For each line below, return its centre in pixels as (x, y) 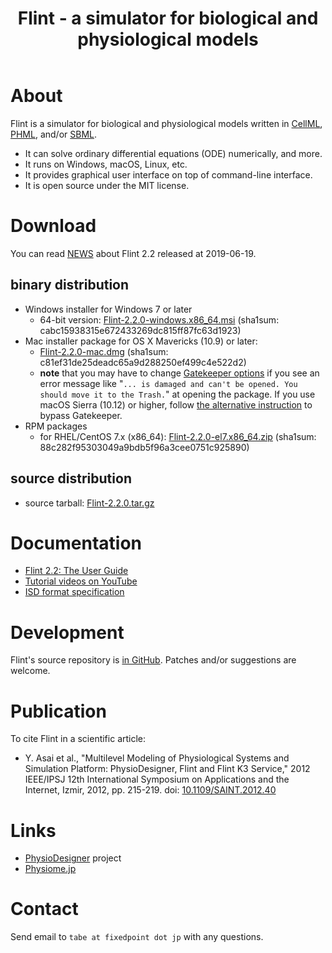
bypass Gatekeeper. (81, 415)
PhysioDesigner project (73, 858)
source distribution (71, 478)
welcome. (30, 671)
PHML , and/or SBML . (54, 134)
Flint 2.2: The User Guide (76, 571)
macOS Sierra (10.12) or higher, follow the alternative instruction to (176, 404)
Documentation (76, 543)
